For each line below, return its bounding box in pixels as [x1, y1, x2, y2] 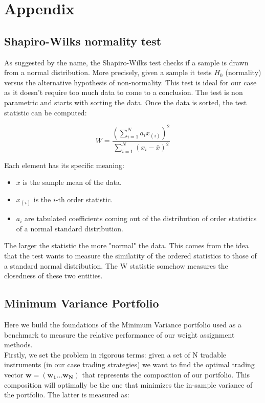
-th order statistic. [55, 194, 113, 204]
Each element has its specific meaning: [4, 159, 124, 170]
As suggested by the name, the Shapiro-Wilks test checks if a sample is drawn [4, 57, 249, 67]
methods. [4, 339, 33, 350]
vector [4, 369, 24, 380]
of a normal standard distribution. [16, 223, 123, 233]
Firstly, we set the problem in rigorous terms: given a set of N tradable [4, 349, 227, 360]
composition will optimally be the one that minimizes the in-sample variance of [4, 379, 253, 390]
